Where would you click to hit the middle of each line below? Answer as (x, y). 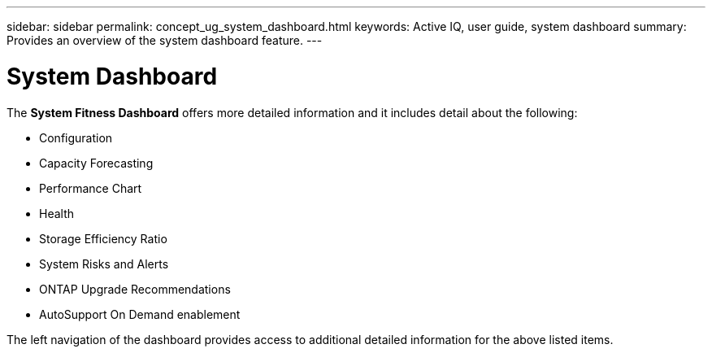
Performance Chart (91, 188)
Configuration (76, 137)
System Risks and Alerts (104, 264)
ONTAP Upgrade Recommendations (135, 289)
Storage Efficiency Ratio (103, 238)
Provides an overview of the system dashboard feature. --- (165, 40)
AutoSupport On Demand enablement (140, 314)
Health (57, 213)
